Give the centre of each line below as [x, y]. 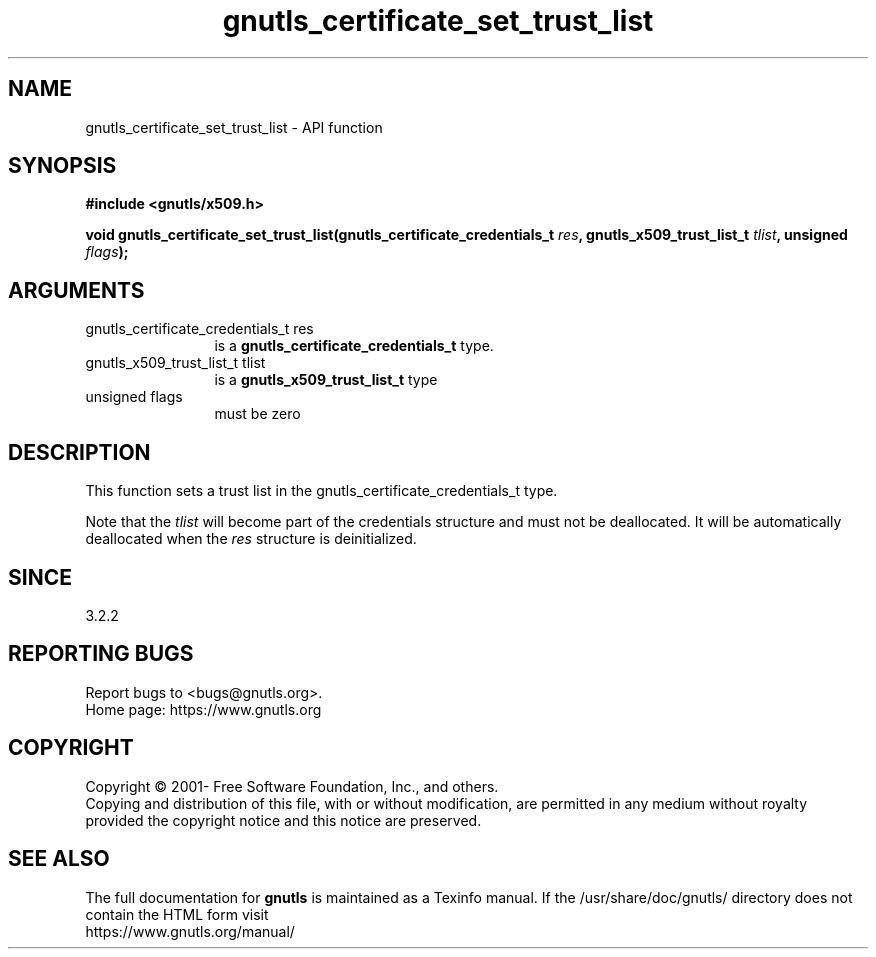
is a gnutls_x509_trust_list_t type [326, 380]
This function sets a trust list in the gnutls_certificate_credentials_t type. [321, 491]
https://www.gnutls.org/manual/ [190, 931]
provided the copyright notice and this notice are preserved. [283, 820]
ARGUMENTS [76, 290]
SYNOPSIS [62, 166]
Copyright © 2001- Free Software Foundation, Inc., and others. [292, 786]
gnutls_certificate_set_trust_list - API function [234, 127]
